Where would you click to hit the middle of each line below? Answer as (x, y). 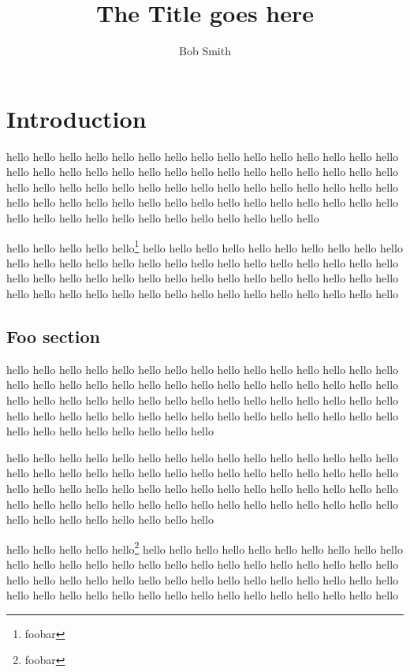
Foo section (53, 336)
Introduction (76, 118)
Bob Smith (205, 51)
